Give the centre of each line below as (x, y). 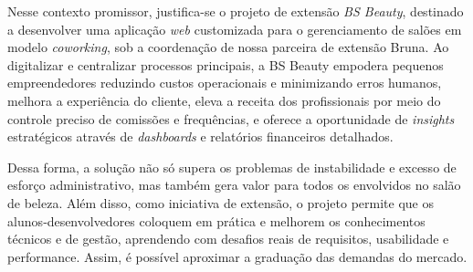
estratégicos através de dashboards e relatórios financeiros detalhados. (200, 136)
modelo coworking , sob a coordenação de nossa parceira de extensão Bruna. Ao (228, 47)
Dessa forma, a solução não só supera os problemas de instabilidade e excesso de (232, 167)
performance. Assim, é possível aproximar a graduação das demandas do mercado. (237, 256)
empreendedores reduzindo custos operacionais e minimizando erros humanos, (225, 83)
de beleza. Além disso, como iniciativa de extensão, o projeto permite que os (221, 202)
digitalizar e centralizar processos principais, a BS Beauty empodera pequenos (226, 64)
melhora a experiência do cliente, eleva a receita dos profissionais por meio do (224, 100)
